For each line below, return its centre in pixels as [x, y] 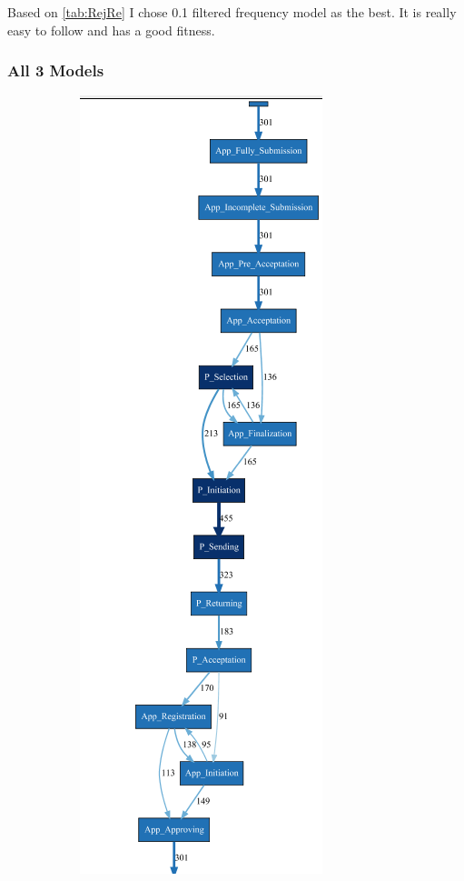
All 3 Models [56, 70]
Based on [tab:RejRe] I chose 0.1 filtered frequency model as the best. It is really [232, 12]
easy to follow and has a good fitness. [111, 30]
